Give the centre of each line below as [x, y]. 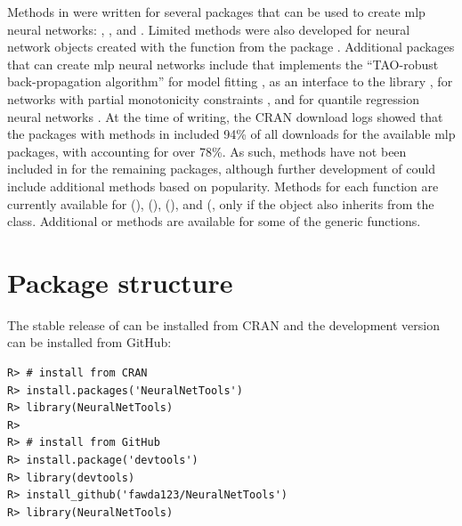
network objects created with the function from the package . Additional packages [231, 47]
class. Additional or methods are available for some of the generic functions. [214, 221]
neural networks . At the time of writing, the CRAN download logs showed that [225, 116]
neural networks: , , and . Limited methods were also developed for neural [209, 29]
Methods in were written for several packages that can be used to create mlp [216, 12]
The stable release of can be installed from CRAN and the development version [223, 324]
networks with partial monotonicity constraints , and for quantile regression [214, 98]
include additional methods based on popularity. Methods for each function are [223, 186]
